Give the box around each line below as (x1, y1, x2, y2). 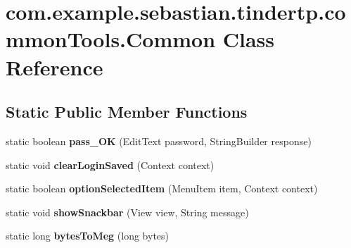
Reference (6, 52, 103, 81)
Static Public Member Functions (6, 101, 248, 123)
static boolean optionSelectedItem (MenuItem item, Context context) (6, 181, 318, 196)
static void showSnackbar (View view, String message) (6, 204, 249, 219)
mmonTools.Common (6, 25, 216, 54)
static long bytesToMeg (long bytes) (6, 228, 170, 243)
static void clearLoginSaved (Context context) (6, 157, 215, 172)
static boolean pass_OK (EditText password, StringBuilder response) (6, 133, 312, 148)
